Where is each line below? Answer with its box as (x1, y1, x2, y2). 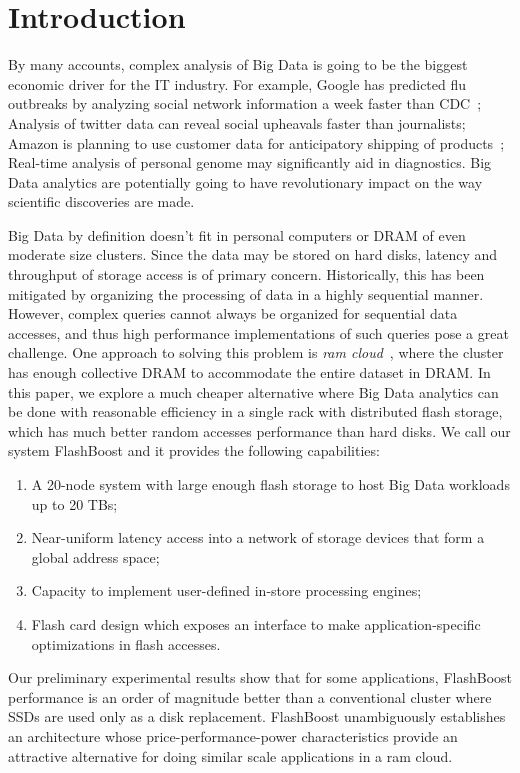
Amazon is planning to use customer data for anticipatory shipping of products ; (8, 132, 505, 153)
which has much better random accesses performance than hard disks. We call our (8, 420, 511, 441)
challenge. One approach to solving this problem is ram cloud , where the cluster (8, 342, 504, 363)
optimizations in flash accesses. (31, 633, 221, 654)
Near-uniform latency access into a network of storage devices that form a (31, 527, 485, 548)
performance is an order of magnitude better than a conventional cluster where (8, 686, 492, 707)
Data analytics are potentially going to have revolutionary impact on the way (8, 171, 483, 192)
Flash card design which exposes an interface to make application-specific (31, 613, 481, 634)
